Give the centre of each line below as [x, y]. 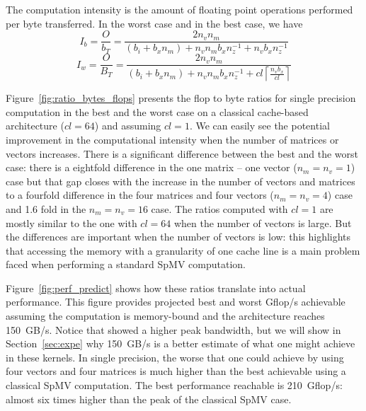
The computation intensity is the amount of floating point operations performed [179, 9]
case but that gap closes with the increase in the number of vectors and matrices [181, 181]
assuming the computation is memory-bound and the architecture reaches [165, 316]
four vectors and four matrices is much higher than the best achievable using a [176, 371]
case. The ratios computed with [219, 208]
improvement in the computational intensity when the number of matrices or [172, 139]
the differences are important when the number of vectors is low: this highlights [178, 237]
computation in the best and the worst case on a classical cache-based [157, 111]
